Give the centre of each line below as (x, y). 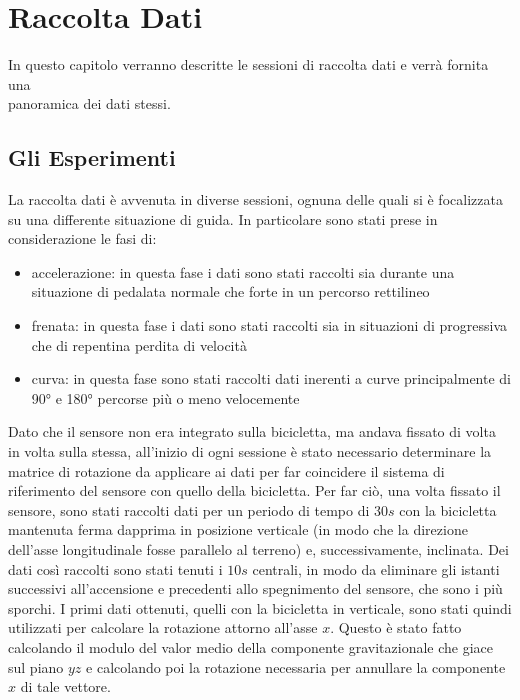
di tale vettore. (65, 686)
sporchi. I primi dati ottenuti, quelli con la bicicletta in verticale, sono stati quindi (260, 607)
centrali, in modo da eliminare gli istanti (376, 568)
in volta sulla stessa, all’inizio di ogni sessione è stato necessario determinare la (250, 451)
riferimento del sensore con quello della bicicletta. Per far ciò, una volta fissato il (254, 490)
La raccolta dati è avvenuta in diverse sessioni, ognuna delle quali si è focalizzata (255, 199)
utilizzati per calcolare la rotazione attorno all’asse (163, 627)
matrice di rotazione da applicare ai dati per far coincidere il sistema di (226, 470)
